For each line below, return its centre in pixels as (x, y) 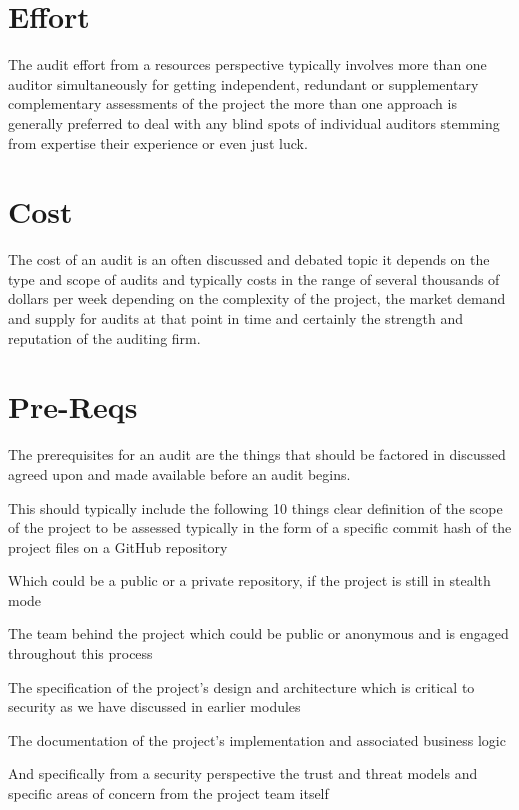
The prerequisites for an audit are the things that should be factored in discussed (257, 454)
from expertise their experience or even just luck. (158, 142)
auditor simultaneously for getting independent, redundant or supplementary (243, 83)
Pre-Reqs (73, 406)
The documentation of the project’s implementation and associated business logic (257, 739)
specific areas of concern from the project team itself (168, 793)
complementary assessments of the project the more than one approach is (232, 103)
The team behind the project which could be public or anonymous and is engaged (258, 633)
